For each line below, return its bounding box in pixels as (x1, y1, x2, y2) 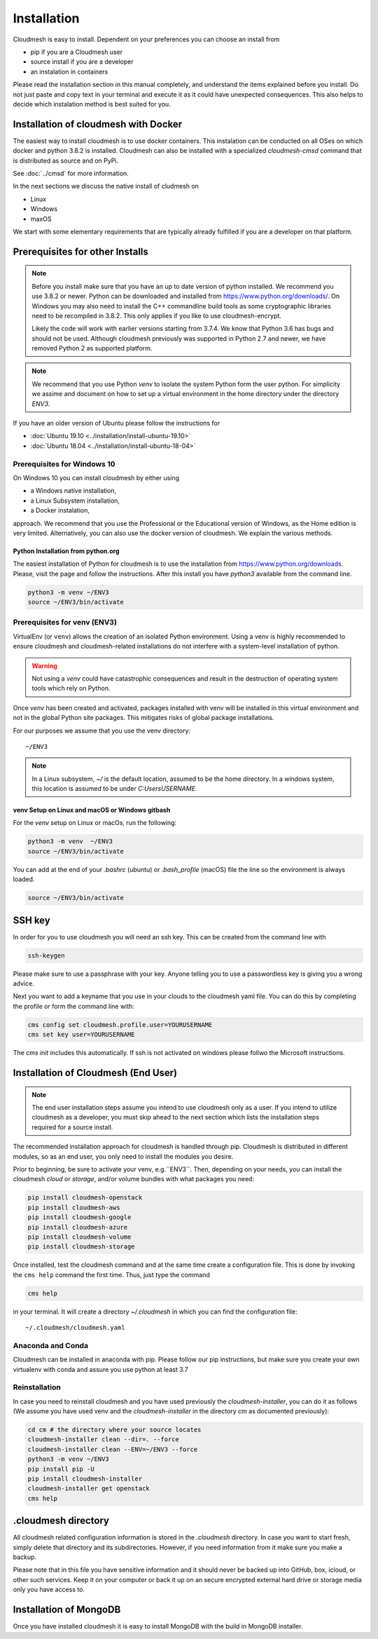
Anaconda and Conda (13, 1340, 89, 1350)
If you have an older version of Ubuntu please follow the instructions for (13, 419, 220, 428)
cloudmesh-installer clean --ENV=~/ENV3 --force (27, 1445, 198, 1453)
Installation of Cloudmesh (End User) (13, 1067, 178, 1079)
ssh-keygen (27, 951, 65, 960)
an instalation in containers (30, 67, 108, 76)
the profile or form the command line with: (13, 1002, 134, 1010)
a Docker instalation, (30, 506, 90, 515)
